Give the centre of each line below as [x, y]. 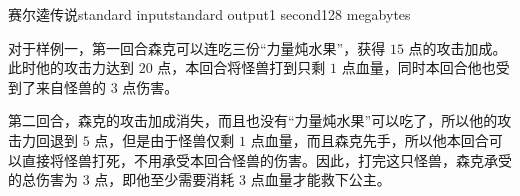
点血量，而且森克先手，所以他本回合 [369, 139]
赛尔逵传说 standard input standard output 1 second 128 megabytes [209, 14]
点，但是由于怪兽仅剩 [164, 139]
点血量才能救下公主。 [320, 179]
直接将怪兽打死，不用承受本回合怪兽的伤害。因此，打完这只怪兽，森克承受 [266, 159]
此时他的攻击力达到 [71, 67]
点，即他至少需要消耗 [164, 179]
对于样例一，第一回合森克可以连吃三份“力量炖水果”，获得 [197, 47]
